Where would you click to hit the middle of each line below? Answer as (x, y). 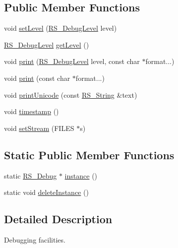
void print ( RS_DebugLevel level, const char (72, 61)
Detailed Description (58, 219)
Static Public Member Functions (89, 155)
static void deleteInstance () (46, 192)
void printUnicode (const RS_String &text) (71, 94)
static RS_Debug (30, 175)
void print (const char (37, 78)
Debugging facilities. (35, 239)
